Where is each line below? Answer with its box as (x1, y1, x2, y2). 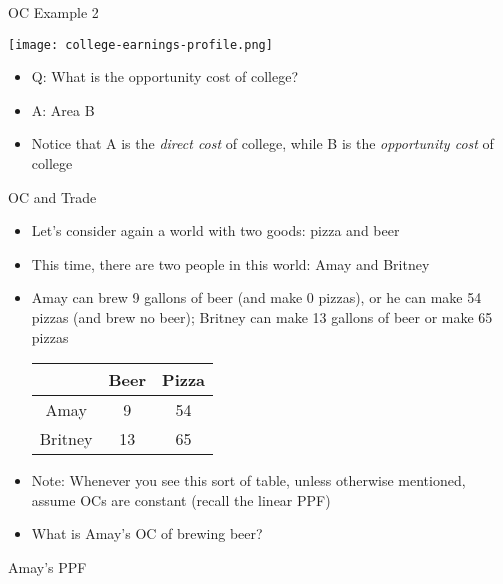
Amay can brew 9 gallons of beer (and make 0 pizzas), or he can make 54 (31, 287, 482, 308)
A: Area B (31, 99, 95, 120)
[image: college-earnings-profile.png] (8, 37, 273, 52)
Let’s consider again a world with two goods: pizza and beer (31, 220, 400, 241)
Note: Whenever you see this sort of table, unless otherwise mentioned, (31, 470, 466, 491)
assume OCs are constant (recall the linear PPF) (31, 489, 331, 510)
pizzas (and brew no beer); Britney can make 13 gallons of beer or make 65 (31, 307, 493, 327)
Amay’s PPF (8, 556, 87, 577)
